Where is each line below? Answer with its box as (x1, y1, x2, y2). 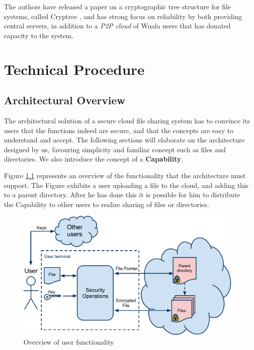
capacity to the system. (4, 30, 74, 40)
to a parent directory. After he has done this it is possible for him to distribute (4, 189, 240, 200)
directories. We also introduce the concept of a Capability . (4, 154, 183, 164)
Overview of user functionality (23, 336, 114, 347)
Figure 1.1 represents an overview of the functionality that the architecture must (4, 170, 246, 180)
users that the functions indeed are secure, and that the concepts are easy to (4, 125, 233, 135)
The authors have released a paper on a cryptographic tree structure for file (4, 1, 231, 11)
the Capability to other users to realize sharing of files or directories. (4, 199, 209, 209)
